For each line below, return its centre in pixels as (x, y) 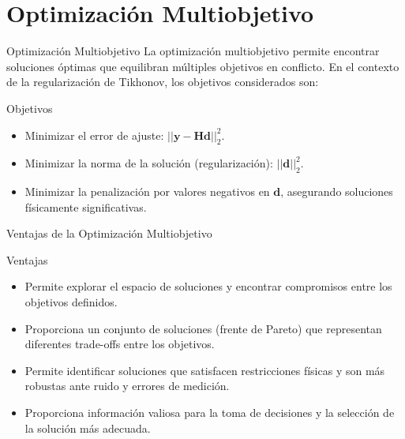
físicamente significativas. (86, 206)
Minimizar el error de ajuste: (94, 135)
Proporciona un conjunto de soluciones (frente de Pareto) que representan (203, 328)
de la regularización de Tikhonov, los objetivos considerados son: (163, 82)
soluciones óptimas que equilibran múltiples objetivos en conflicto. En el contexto (203, 66)
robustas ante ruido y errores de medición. (127, 386)
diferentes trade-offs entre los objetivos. (120, 344)
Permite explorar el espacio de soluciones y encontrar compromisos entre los (208, 286)
